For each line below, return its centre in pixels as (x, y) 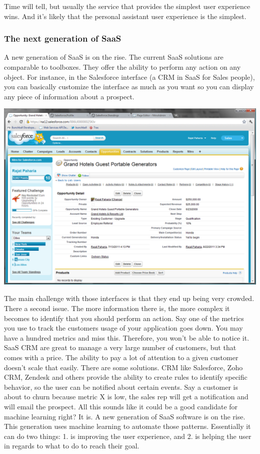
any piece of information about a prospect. (69, 96)
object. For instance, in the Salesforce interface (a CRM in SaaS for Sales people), (129, 77)
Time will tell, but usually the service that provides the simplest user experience (127, 6)
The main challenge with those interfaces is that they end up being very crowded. (129, 298)
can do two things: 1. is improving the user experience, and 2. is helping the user (128, 436)
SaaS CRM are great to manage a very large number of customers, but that (120, 347)
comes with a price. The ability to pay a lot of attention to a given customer (121, 357)
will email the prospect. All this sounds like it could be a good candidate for (121, 406)
